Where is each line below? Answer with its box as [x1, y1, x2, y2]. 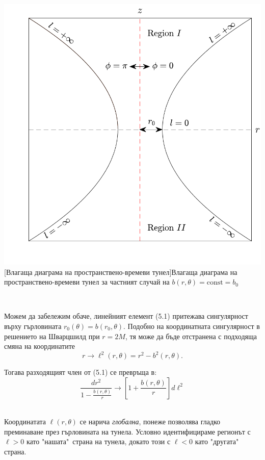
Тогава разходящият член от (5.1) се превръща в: [4, 367, 157, 377]
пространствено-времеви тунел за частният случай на [4, 276, 170, 287]
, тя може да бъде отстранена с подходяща [125, 330, 257, 341]
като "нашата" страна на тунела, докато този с [26, 436, 171, 447]
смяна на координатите [4, 341, 75, 351]
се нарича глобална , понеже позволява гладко [79, 416, 221, 427]
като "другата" [195, 436, 239, 447]
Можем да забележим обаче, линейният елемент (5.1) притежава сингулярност [4, 311, 248, 321]
